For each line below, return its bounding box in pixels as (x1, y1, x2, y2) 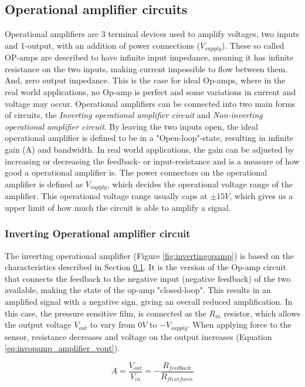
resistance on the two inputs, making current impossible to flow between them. (5, 62, 288, 75)
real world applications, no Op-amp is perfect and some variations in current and (5, 86, 296, 98)
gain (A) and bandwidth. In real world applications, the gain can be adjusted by (5, 143, 294, 155)
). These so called (221, 39, 284, 51)
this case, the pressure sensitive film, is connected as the (5, 307, 206, 319)
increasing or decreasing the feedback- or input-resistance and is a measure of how (5, 154, 300, 167)
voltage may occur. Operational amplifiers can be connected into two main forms (5, 97, 296, 109)
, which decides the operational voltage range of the (107, 177, 293, 190)
